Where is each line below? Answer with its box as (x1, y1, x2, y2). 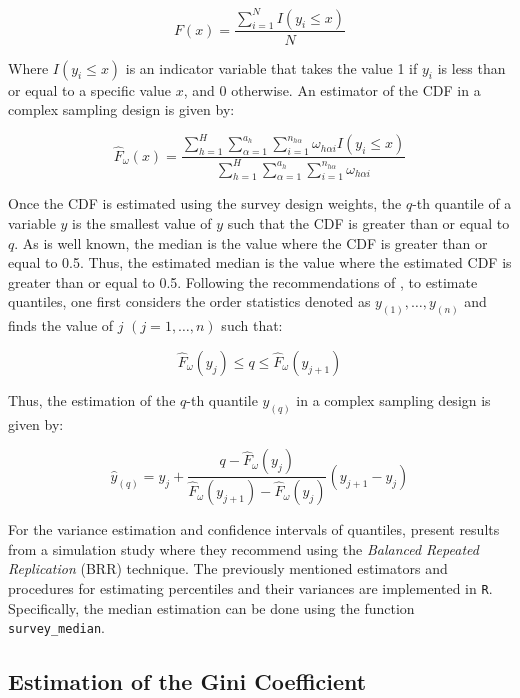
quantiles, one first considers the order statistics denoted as (8, 291, 371, 312)
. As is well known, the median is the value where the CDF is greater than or (14, 232, 488, 253)
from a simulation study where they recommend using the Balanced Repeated (8, 538, 479, 559)
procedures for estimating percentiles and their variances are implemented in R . (8, 577, 493, 598)
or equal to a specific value (8, 79, 172, 100)
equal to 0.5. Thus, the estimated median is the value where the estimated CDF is (8, 252, 512, 273)
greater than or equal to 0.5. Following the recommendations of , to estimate (8, 271, 478, 292)
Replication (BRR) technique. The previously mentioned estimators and (8, 558, 448, 579)
